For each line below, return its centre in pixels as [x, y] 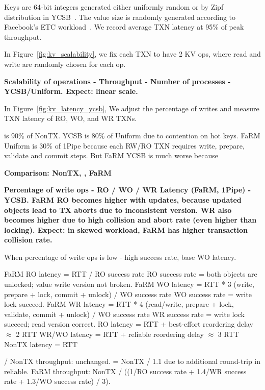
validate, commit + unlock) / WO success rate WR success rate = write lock [125, 314]
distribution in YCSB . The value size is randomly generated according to [120, 17]
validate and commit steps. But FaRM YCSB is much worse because [111, 155]
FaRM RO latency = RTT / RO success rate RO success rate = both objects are [131, 274]
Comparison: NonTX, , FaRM [58, 172]
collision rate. [28, 240]
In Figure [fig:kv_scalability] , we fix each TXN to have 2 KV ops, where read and [132, 54]
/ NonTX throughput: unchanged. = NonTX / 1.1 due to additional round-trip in [132, 361]
